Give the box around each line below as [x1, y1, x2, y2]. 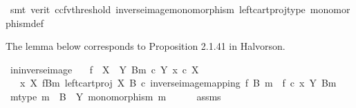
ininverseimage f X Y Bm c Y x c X [10, 62, 199, 76]
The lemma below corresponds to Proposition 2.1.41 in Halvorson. [6, 39, 285, 53]
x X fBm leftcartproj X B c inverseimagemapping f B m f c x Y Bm [19, 75, 337, 90]
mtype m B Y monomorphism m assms [10, 89, 221, 103]
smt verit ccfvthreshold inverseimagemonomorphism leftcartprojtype [10, 2, 306, 16]
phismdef [6, 15, 44, 30]
